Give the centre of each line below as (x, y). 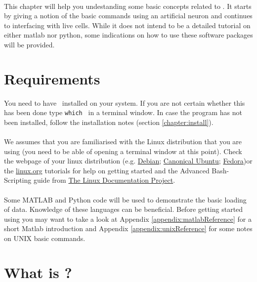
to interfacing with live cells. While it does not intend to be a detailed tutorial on (127, 25)
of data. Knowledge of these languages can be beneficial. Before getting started (124, 209)
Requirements (52, 78)
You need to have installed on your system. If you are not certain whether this (125, 102)
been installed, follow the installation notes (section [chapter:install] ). (109, 122)
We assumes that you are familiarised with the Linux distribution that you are (123, 141)
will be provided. (29, 44)
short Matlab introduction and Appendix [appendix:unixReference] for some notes (128, 228)
